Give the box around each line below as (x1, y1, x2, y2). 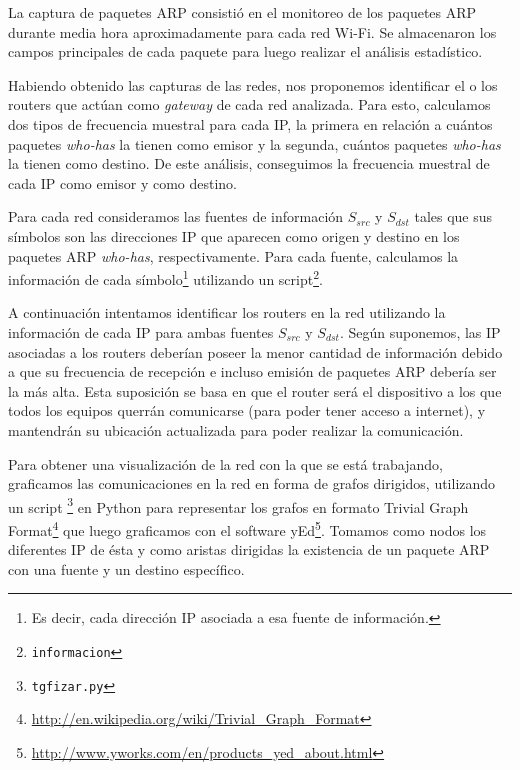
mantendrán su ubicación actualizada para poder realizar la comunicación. (8, 419, 464, 440)
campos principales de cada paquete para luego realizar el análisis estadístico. (8, 41, 483, 62)
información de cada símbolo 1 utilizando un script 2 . (8, 266, 323, 289)
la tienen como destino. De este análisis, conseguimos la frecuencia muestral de (8, 153, 490, 174)
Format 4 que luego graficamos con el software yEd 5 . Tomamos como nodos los (8, 516, 487, 540)
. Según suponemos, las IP (339, 321, 501, 342)
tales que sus (414, 206, 493, 227)
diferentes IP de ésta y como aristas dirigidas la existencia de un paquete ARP (8, 539, 490, 560)
